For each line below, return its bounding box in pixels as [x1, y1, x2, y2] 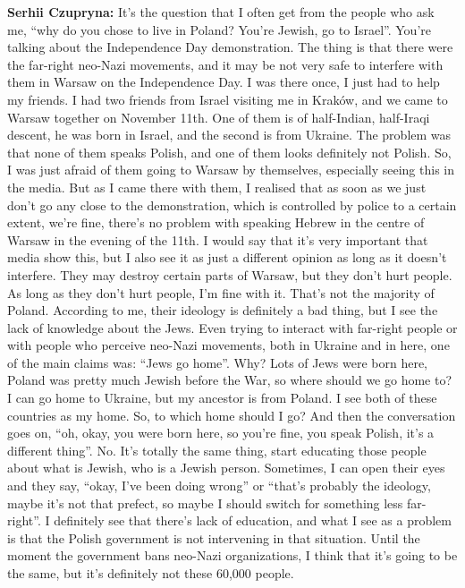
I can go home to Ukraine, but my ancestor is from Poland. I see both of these [7, 388, 437, 407]
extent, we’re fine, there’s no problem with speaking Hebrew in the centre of [7, 213, 425, 232]
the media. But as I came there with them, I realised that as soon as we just [7, 177, 427, 196]
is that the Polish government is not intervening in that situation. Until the [7, 528, 420, 547]
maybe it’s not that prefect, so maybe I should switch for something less [7, 493, 403, 512]
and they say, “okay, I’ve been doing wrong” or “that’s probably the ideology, [7, 476, 431, 495]
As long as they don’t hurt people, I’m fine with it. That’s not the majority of [7, 283, 435, 302]
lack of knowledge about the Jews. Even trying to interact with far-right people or [7, 318, 458, 337]
